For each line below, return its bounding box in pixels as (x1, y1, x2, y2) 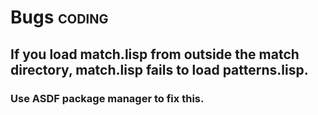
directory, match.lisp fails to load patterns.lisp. (10, 61, 309, 78)
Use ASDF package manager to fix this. (10, 91, 205, 105)
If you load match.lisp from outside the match (10, 46, 300, 63)
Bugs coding (10, 6, 109, 29)
